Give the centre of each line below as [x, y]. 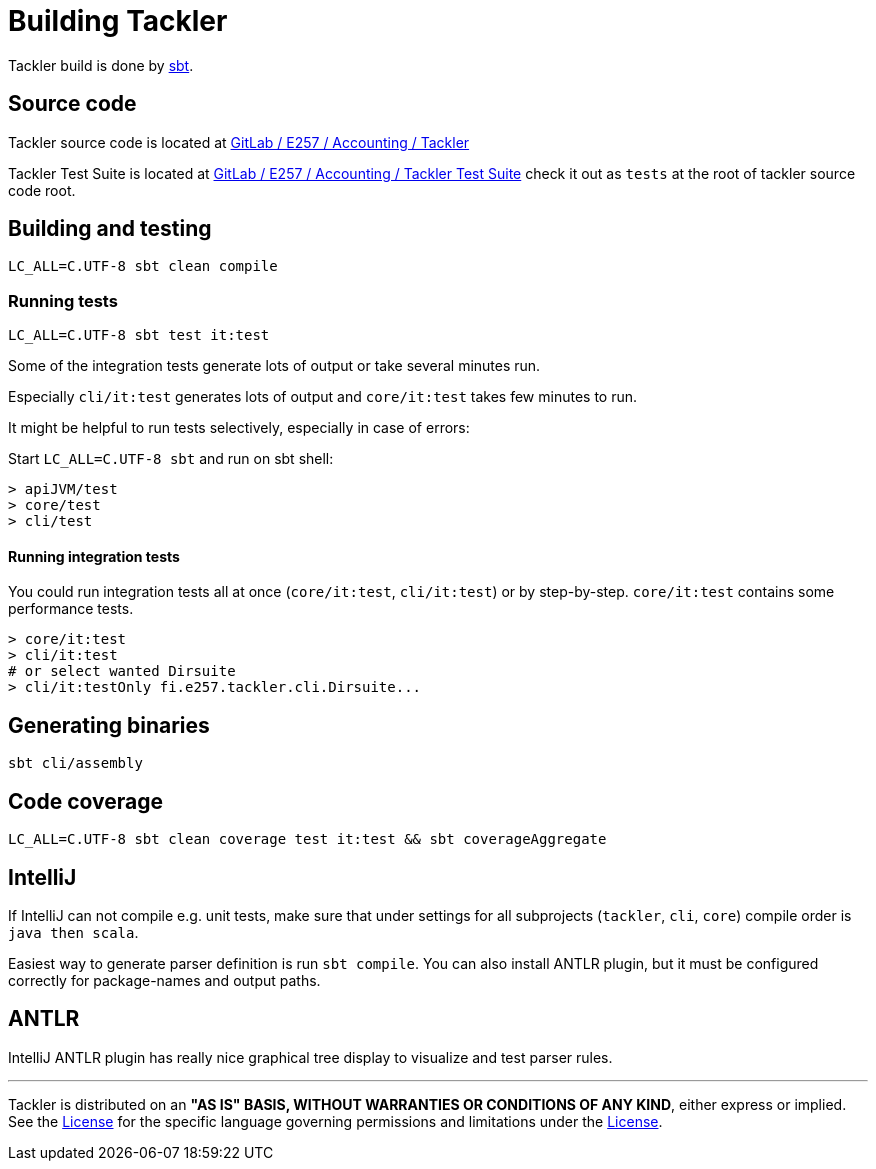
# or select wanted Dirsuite [122, 671]
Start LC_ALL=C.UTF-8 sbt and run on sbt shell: [171, 459]
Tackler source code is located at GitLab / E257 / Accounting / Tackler [239, 142]
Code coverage [85, 801]
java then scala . [73, 932]
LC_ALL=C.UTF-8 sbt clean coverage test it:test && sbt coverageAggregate [307, 839]
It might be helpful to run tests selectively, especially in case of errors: [239, 428]
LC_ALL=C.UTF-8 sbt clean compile [143, 266]
